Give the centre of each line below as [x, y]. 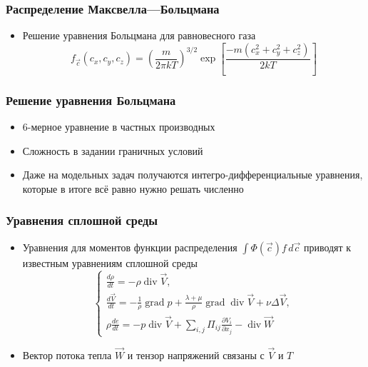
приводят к [327, 247]
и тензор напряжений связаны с [196, 355]
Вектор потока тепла [67, 355]
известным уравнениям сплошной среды [110, 262]
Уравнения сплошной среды [82, 220]
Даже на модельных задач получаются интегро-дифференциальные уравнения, [193, 175]
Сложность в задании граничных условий [113, 150]
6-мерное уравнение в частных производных [119, 126]
